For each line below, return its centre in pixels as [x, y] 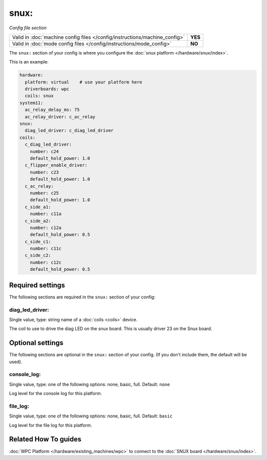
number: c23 [44, 172]
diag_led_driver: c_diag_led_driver [69, 131]
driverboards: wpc [47, 89]
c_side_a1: [38, 207]
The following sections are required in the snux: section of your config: [82, 297]
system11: [31, 103]
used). [16, 361]
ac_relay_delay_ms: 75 [52, 110]
